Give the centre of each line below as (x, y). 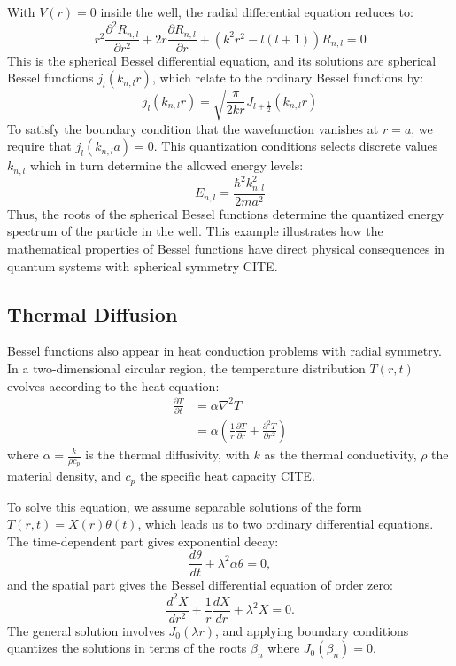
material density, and (64, 476)
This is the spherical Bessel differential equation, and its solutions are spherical (222, 60)
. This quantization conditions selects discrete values (296, 146)
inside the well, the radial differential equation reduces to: (257, 12)
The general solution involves (86, 630)
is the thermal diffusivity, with (167, 454)
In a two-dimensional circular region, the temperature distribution (186, 368)
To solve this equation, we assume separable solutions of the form (185, 506)
